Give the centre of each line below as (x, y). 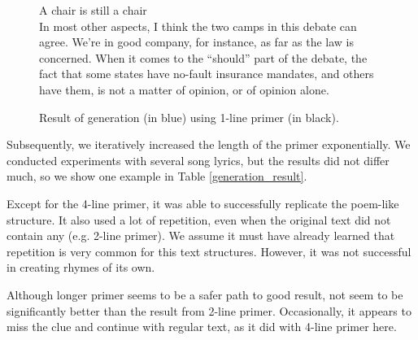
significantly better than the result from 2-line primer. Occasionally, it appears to (209, 310)
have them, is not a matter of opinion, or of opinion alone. (184, 89)
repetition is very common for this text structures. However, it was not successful (209, 251)
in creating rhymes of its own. (81, 267)
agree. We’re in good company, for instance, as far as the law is (197, 42)
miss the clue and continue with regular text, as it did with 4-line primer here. (202, 327)
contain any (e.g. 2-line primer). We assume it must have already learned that (201, 235)
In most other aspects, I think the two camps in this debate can (198, 26)
